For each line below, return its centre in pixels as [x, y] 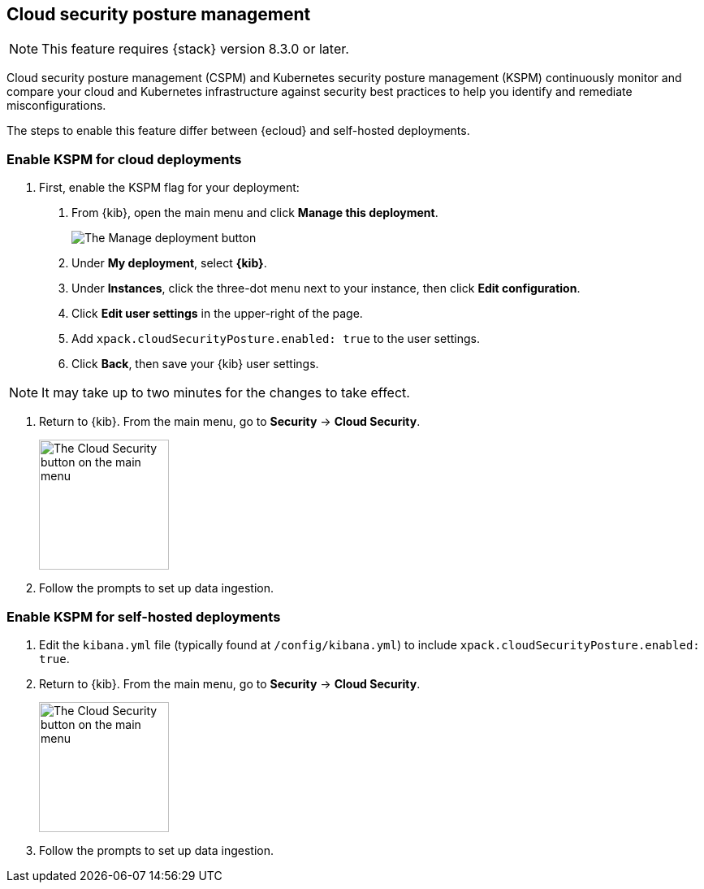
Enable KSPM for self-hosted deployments [144, 616]
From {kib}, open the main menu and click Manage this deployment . [255, 213]
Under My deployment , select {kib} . [169, 263]
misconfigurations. [56, 106]
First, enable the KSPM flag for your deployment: [169, 188]
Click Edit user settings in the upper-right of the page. [217, 314]
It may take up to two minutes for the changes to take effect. [226, 393]
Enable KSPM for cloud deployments [124, 159]
